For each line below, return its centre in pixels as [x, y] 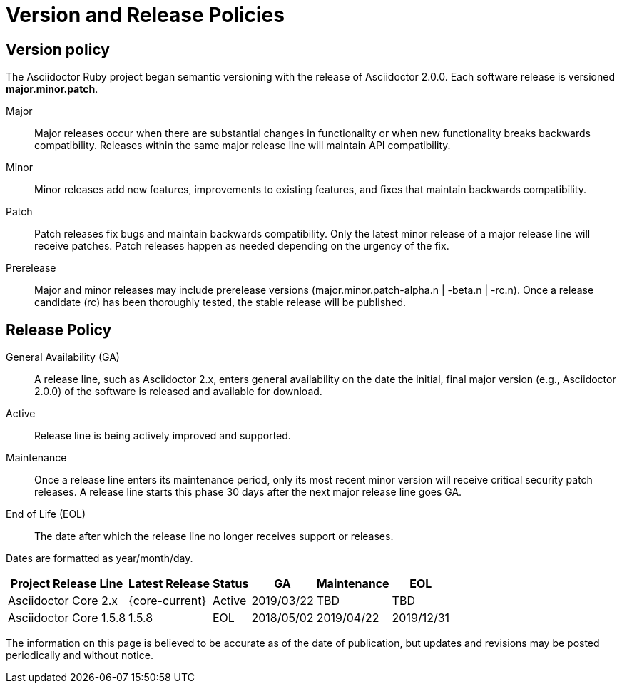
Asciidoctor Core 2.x [63, 601]
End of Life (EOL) [46, 514]
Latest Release [169, 584]
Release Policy [59, 330]
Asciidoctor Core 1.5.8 [67, 618]
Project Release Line [67, 584]
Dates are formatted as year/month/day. [100, 558]
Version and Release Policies [145, 15]
